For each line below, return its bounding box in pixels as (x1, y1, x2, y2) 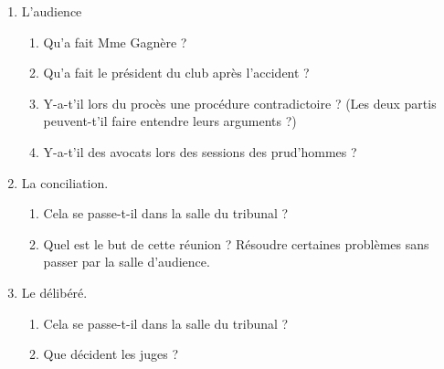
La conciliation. (21, 173, 109, 192)
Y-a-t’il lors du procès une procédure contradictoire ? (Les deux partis (43, 93, 437, 112)
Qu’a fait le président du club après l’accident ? (43, 63, 310, 82)
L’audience (21, 2, 82, 20)
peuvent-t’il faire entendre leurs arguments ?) (43, 111, 297, 131)
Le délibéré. (21, 282, 88, 301)
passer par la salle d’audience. (43, 252, 210, 271)
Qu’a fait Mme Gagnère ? (43, 32, 187, 51)
